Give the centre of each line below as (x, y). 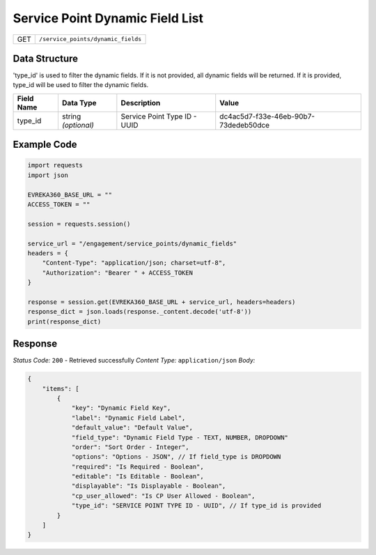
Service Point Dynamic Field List (108, 18)
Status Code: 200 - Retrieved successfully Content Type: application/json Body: (134, 360)
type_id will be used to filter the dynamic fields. (81, 85)
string (71, 116)
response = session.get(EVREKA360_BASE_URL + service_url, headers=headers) (162, 302)
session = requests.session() (79, 224)
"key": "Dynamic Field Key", (121, 408)
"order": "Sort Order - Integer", (130, 447)
